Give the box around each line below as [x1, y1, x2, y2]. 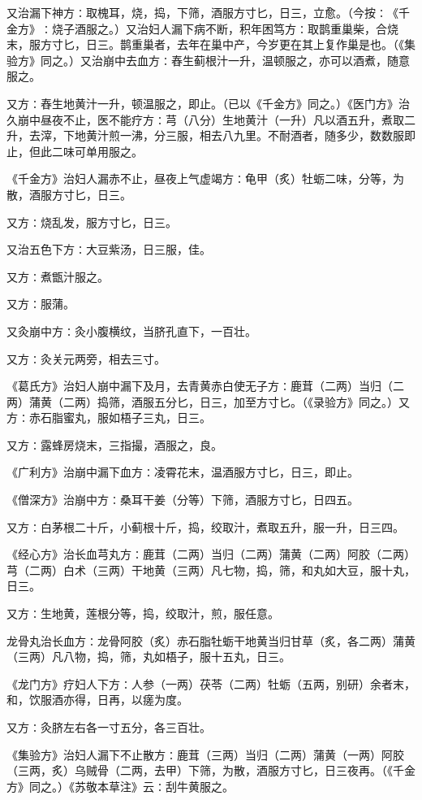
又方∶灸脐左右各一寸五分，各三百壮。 [6, 719, 211, 735]
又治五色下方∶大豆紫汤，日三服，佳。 [6, 241, 211, 258]
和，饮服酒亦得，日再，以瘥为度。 [6, 691, 188, 708]
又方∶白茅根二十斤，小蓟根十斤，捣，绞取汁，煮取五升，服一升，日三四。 [6, 518, 404, 535]
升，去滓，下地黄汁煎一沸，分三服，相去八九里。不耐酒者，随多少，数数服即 [6, 127, 416, 144]
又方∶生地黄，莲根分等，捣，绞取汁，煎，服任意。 [6, 605, 279, 622]
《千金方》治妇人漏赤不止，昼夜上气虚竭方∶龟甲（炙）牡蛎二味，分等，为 [6, 170, 404, 187]
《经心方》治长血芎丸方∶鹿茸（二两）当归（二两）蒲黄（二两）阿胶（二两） [6, 546, 416, 563]
